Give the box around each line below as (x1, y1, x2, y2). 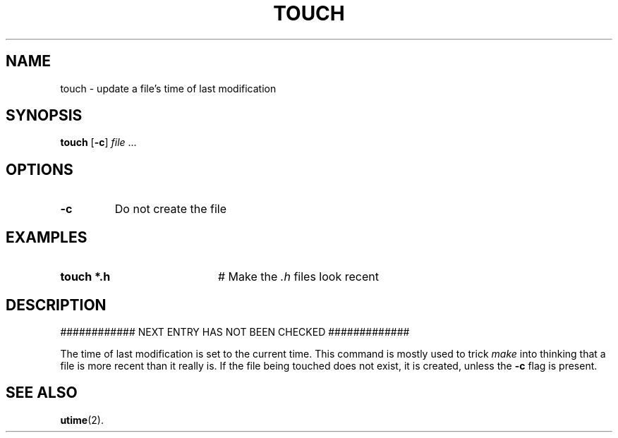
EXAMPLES (6, 228, 87, 246)
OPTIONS (6, 160, 73, 178)
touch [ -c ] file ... (60, 136, 137, 149)
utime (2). (60, 413, 104, 426)
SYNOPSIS (6, 107, 83, 125)
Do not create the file (114, 202, 226, 217)
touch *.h (60, 269, 111, 284)
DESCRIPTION (6, 296, 107, 314)
